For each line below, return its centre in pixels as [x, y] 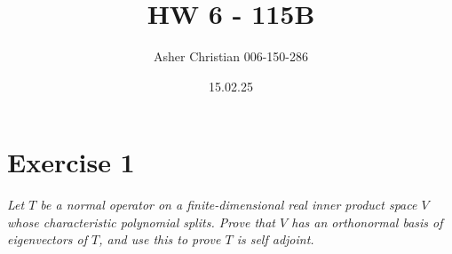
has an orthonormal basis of [367, 222]
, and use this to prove [160, 239]
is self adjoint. [275, 239]
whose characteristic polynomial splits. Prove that [142, 222]
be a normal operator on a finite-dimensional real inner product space [229, 205]
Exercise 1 [71, 162]
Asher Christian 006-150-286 [231, 56]
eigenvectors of [47, 239]
